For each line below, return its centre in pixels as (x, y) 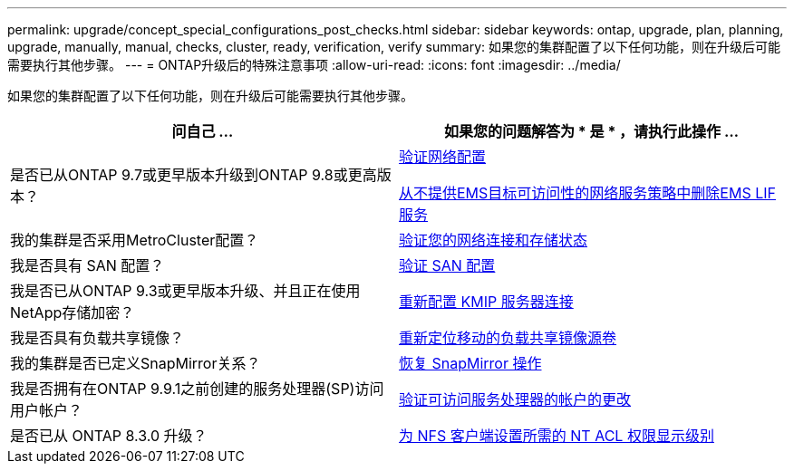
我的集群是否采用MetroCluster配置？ (135, 240)
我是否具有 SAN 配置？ (87, 265)
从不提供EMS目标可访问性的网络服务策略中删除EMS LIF (587, 193)
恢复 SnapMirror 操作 (470, 363)
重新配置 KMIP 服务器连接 (486, 302)
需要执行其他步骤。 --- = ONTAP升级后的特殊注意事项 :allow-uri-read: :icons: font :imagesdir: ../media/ (314, 65)
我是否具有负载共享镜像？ (97, 338)
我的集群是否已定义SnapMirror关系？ (136, 363)
